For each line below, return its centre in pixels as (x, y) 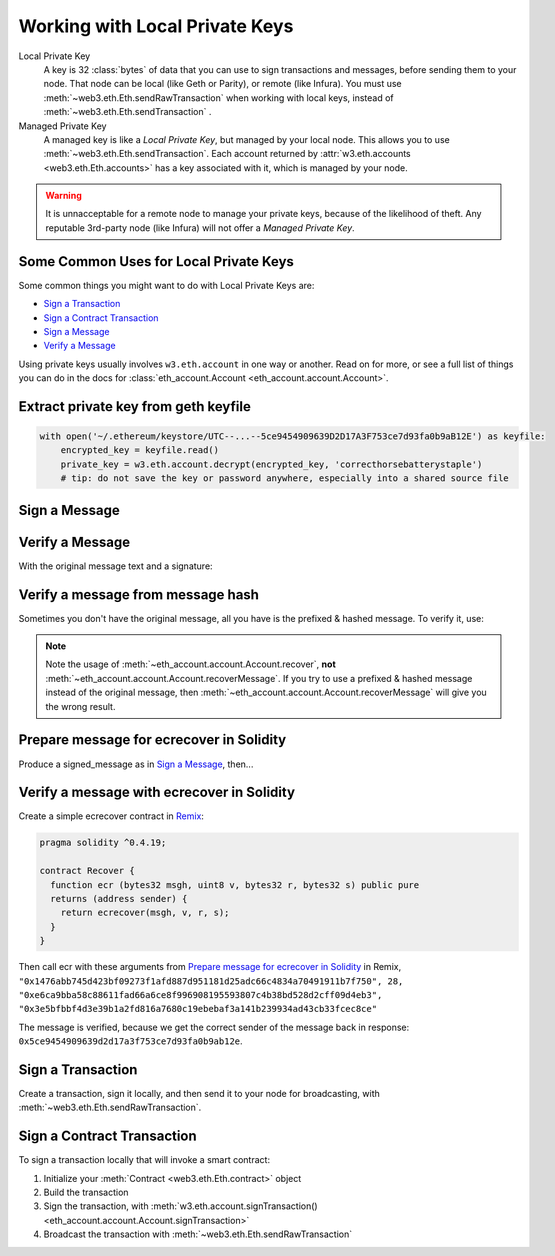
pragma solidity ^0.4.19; (103, 843)
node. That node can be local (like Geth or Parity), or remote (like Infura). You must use (222, 84)
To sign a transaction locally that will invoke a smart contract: (144, 1160)
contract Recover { (87, 871)
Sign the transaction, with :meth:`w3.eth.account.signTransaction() (181, 1206)
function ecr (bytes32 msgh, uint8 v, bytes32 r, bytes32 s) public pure (235, 884)
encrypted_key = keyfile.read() (140, 450)
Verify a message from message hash (139, 594)
